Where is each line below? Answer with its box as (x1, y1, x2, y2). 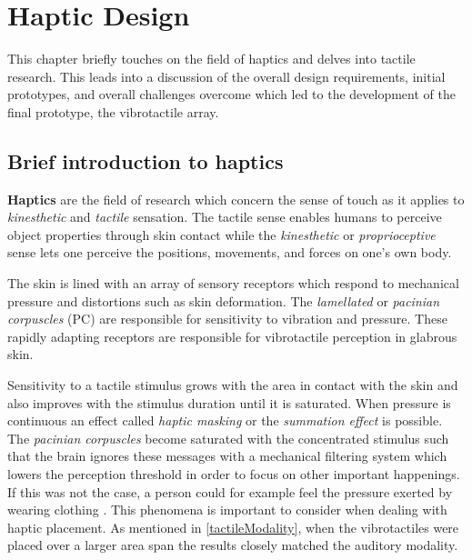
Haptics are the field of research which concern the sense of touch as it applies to (7, 189, 465, 208)
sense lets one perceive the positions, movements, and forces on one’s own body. (7, 243, 452, 262)
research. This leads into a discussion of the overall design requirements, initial (7, 66, 446, 85)
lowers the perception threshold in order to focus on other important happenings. (7, 465, 460, 484)
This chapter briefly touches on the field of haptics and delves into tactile (7, 49, 416, 68)
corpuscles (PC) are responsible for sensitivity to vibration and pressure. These (7, 309, 447, 328)
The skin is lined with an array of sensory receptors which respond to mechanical (7, 274, 459, 293)
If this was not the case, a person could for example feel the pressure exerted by (7, 482, 453, 501)
